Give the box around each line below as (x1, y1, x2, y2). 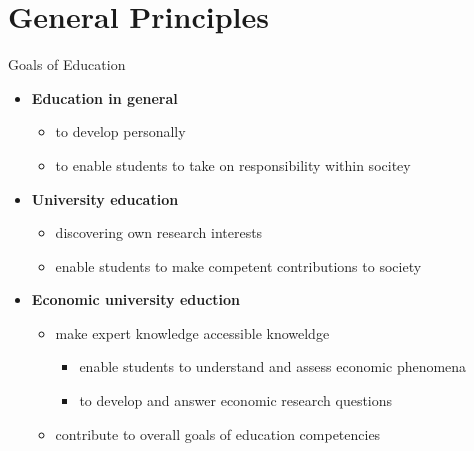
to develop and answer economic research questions (79, 390, 393, 411)
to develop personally (55, 121, 186, 142)
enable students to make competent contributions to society (55, 255, 422, 276)
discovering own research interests (55, 222, 263, 243)
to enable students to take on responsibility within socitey (55, 154, 411, 175)
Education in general (31, 87, 178, 108)
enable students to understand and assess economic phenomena (79, 356, 467, 377)
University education (31, 188, 179, 209)
